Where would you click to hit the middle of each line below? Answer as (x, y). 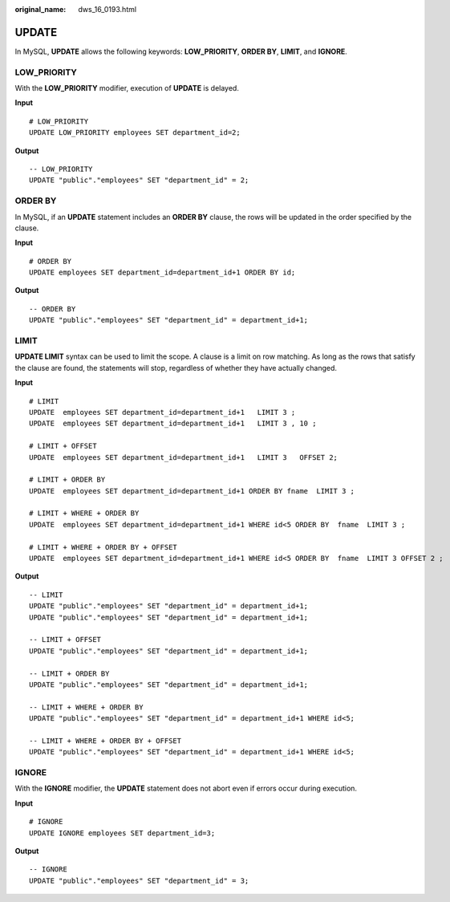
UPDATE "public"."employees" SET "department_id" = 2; (139, 180)
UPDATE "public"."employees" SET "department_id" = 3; (139, 880)
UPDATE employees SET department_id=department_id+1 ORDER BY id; (162, 272)
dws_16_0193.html (107, 9)
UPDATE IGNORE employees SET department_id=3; (122, 833)
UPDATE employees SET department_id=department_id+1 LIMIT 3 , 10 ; (173, 424)
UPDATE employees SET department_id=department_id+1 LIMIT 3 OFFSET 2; (184, 457)
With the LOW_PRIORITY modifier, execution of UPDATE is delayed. (127, 88)
